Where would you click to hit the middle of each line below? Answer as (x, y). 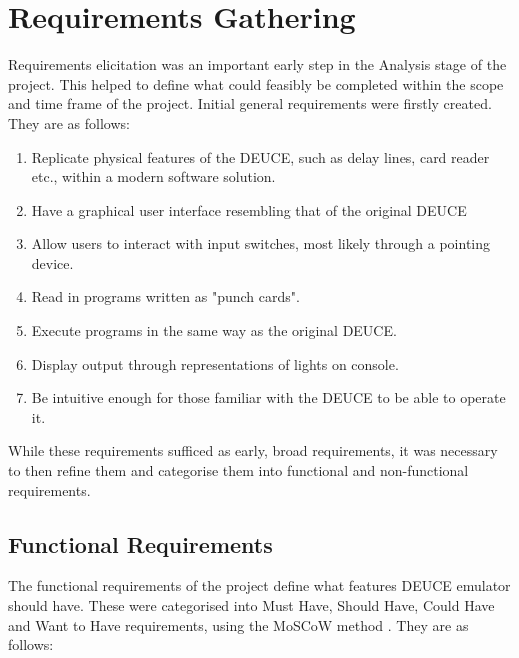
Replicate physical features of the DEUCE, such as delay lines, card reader (260, 156)
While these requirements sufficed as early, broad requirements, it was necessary (253, 450)
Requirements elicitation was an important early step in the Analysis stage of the (257, 64)
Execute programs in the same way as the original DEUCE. (214, 330)
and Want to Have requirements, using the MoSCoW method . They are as (238, 624)
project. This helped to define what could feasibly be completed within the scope (256, 83)
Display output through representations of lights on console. (215, 363)
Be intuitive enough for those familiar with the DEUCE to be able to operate (268, 397)
